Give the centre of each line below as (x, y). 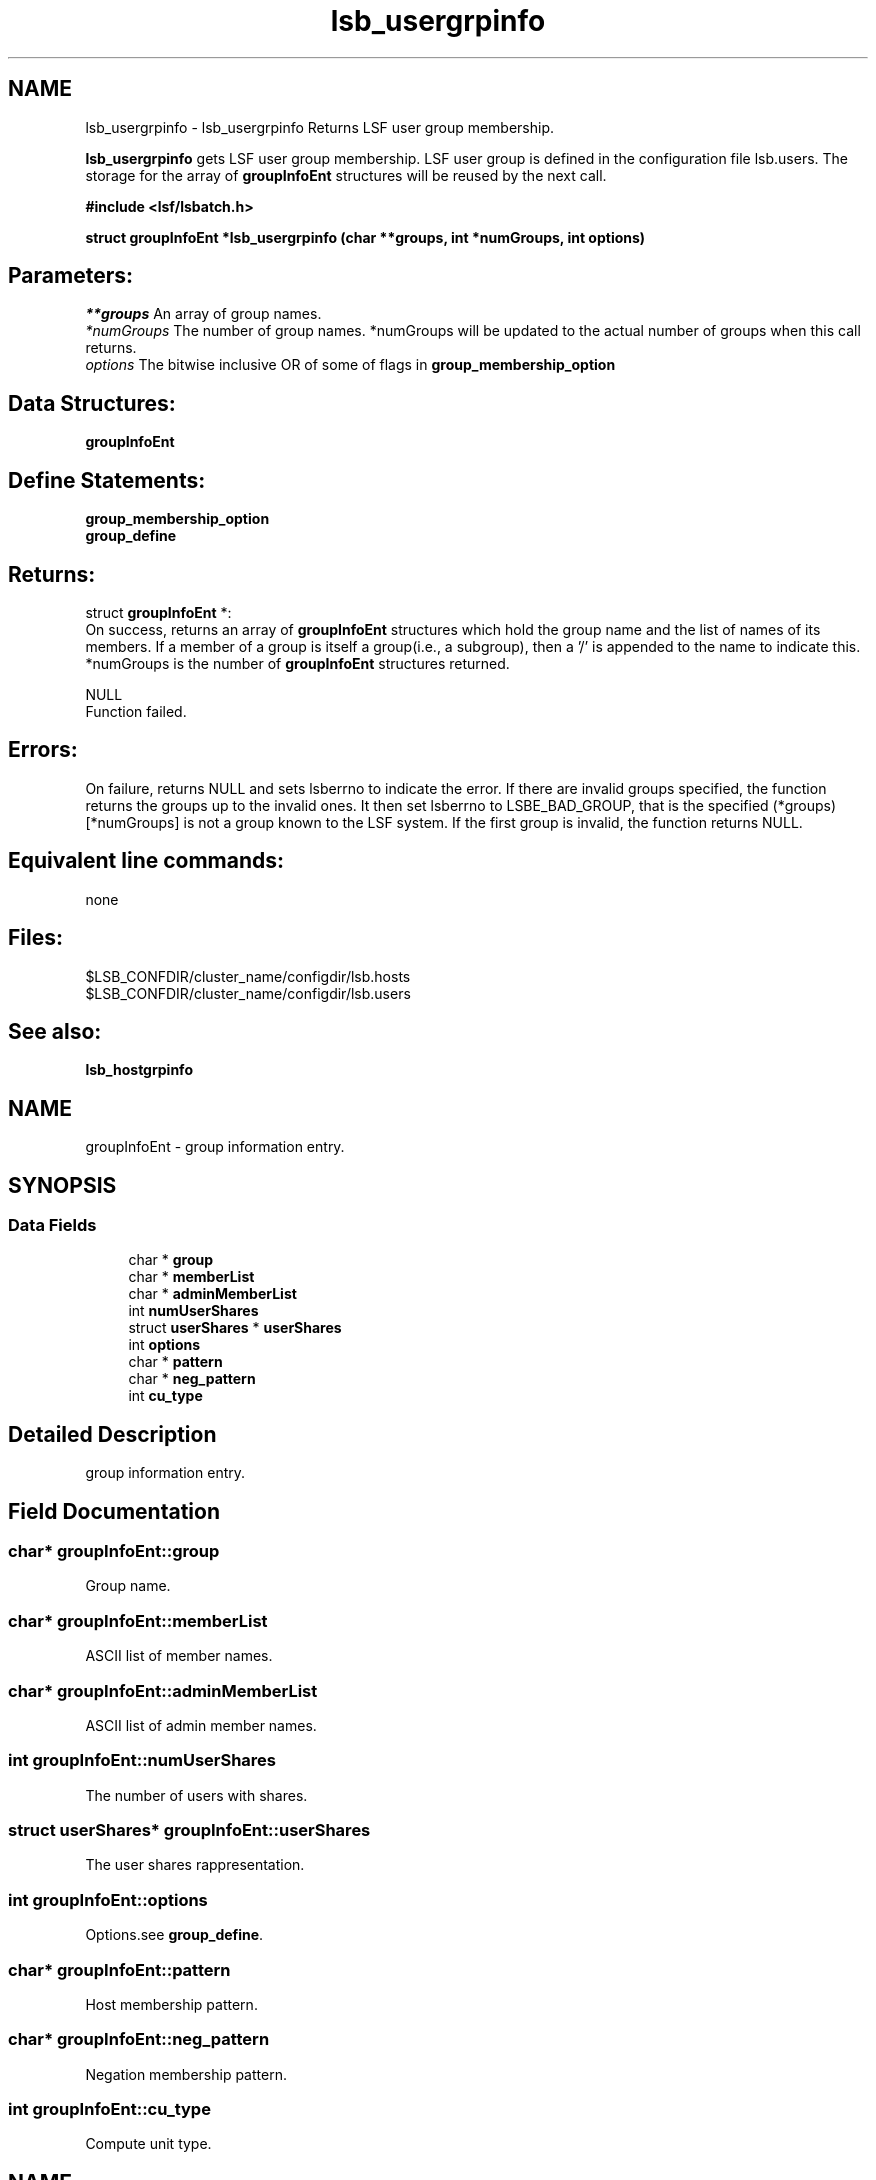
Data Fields (52, 1225)
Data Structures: (92, 403)
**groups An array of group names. (203, 314)
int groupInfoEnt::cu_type (109, 2109)
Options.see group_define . (174, 1935)
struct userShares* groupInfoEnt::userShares (189, 1830)
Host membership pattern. (171, 2004)
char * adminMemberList (212, 1294)
